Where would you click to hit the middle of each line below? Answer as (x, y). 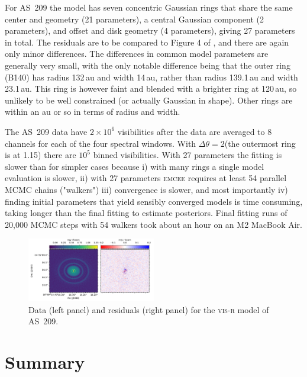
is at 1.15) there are (41, 155)
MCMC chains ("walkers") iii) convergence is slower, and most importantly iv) (146, 189)
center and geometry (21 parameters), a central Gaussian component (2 (134, 19)
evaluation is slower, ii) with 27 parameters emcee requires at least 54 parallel (146, 178)
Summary (45, 362)
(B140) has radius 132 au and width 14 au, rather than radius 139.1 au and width (151, 77)
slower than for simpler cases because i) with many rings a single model (135, 166)
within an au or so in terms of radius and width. (93, 112)
